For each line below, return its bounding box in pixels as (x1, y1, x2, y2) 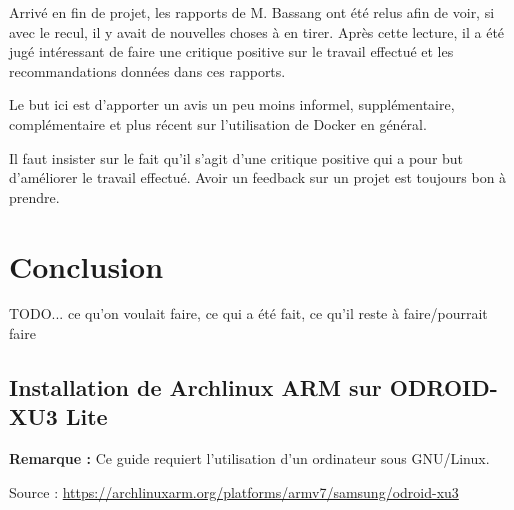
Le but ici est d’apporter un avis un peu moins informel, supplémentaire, (9, 94, 455, 115)
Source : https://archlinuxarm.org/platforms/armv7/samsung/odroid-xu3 (9, 481, 459, 502)
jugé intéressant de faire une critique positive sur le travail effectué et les (9, 41, 454, 62)
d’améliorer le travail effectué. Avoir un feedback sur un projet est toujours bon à (9, 167, 507, 188)
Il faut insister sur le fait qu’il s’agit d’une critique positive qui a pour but (9, 147, 464, 168)
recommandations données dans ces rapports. (9, 60, 286, 81)
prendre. (9, 186, 60, 207)
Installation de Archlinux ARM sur (9, 372, 382, 403)
